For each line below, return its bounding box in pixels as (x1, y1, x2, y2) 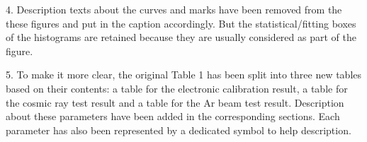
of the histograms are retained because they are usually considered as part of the (6, 30, 356, 45)
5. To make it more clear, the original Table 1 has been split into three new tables (6, 67, 362, 82)
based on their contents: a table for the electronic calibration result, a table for (6, 81, 348, 95)
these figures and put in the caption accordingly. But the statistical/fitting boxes (6, 16, 356, 30)
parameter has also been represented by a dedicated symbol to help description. (6, 122, 351, 137)
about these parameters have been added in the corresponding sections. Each (6, 109, 340, 124)
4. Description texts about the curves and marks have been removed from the (6, 2, 342, 16)
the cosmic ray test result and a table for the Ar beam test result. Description (6, 95, 344, 110)
